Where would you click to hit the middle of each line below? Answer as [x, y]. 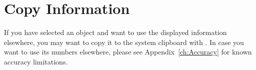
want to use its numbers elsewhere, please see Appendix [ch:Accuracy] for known [128, 52]
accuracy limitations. [36, 61]
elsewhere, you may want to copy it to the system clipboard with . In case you [124, 42]
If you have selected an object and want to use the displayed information [115, 32]
